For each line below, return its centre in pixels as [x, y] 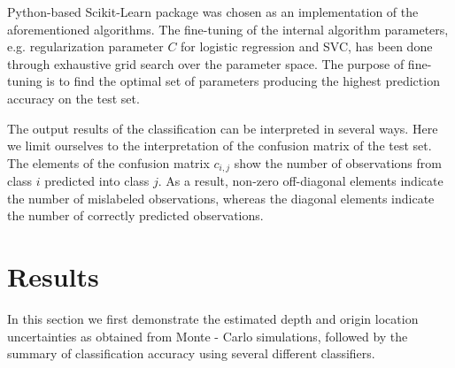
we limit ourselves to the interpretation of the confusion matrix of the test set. [220, 146]
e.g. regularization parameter [85, 46]
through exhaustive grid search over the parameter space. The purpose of [206, 63]
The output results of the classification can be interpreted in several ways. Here [223, 128]
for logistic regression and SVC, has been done [307, 46]
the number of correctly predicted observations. [135, 215]
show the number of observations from [338, 162]
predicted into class [97, 181]
